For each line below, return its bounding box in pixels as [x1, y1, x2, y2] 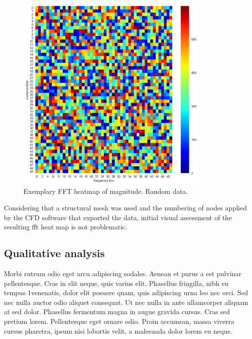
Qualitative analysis [4, 245, 105, 261]
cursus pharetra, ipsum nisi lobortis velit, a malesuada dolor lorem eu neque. [4, 325, 233, 336]
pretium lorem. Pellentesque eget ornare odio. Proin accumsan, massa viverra [4, 316, 234, 326]
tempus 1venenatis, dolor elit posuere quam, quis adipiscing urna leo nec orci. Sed [4, 287, 248, 298]
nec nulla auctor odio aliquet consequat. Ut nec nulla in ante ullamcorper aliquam [4, 297, 249, 307]
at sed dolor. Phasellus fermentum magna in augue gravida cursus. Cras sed [4, 306, 230, 317]
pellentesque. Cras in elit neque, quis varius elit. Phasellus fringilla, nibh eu [4, 278, 229, 288]
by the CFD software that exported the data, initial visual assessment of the [4, 212, 232, 222]
